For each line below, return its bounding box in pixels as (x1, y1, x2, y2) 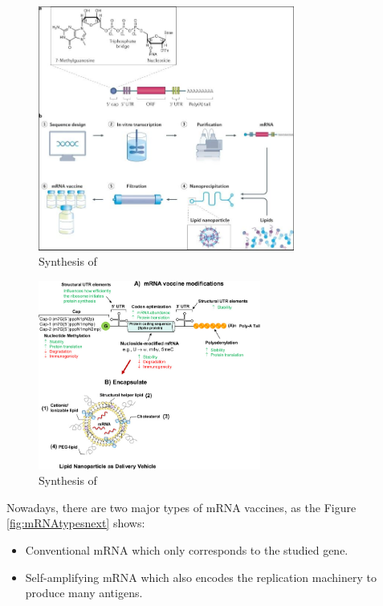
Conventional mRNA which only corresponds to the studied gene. (25, 542, 348, 558)
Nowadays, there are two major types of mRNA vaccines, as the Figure (6, 498, 357, 515)
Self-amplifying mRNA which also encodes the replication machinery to (25, 568, 377, 585)
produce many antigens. (25, 584, 143, 601)
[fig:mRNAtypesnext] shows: (6, 514, 145, 531)
